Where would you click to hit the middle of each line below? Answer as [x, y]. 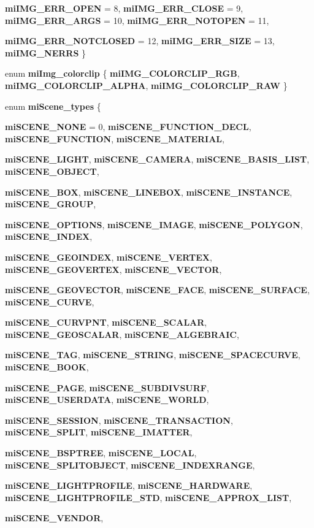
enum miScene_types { [53, 106]
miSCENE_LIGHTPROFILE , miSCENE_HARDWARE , [129, 485]
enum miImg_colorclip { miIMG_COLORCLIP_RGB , [122, 73]
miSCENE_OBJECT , [52, 171]
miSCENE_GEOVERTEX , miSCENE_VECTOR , [113, 269]
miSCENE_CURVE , [50, 301]
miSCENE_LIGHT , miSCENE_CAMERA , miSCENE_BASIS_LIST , [157, 159]
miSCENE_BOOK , [47, 367]
